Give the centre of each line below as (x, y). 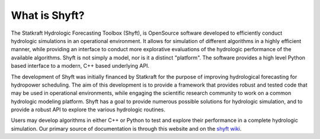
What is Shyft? (48, 15)
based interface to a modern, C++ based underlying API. (80, 66)
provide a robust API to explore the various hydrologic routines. (88, 110)
